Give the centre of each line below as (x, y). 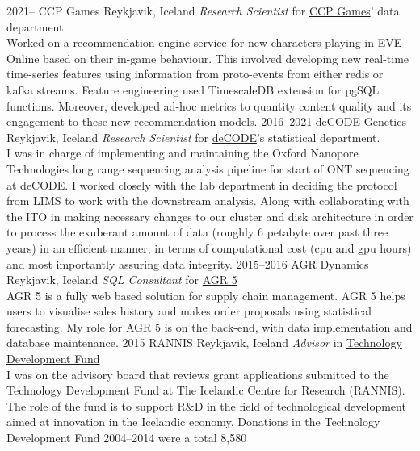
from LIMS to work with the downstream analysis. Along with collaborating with (208, 200)
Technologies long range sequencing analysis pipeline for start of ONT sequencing (208, 168)
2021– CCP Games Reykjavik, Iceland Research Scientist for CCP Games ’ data (203, 10)
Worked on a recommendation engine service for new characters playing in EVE (204, 42)
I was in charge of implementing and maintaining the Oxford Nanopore (183, 153)
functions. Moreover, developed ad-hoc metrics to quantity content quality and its (209, 105)
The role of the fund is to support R (96, 405)
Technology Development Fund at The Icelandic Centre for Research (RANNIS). (206, 390)
